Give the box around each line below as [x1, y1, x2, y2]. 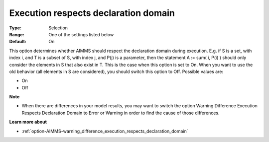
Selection [48, 25, 68, 31]
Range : [9, 31, 24, 37]
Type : [9, 25, 22, 31]
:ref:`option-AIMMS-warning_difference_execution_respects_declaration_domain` [21, 128, 188, 134]
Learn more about [9, 119, 47, 125]
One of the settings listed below [48, 31, 114, 37]
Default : [9, 39, 27, 45]
